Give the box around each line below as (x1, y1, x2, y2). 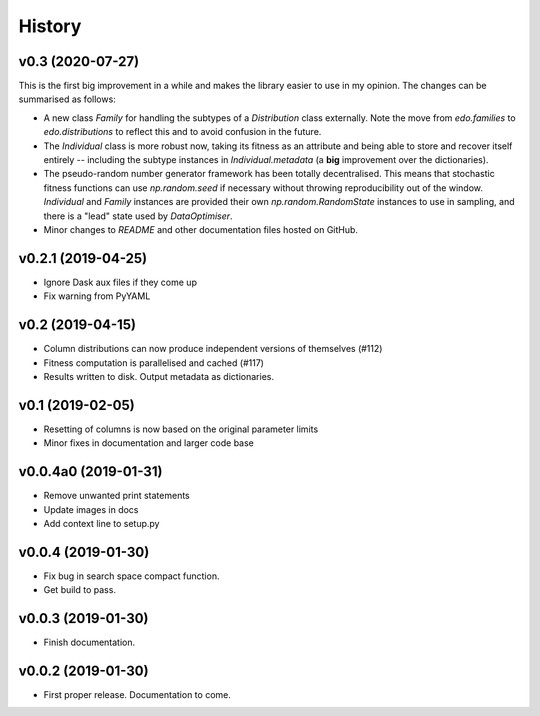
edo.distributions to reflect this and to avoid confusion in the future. (43, 126, 322, 138)
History (18, 15, 82, 37)
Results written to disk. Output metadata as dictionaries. (43, 370, 275, 382)
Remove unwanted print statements (43, 490, 190, 502)
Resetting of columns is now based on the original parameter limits (43, 423, 319, 435)
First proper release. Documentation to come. (43, 689, 232, 701)
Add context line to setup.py (43, 517, 160, 529)
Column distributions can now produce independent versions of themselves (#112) (43, 343, 383, 355)
